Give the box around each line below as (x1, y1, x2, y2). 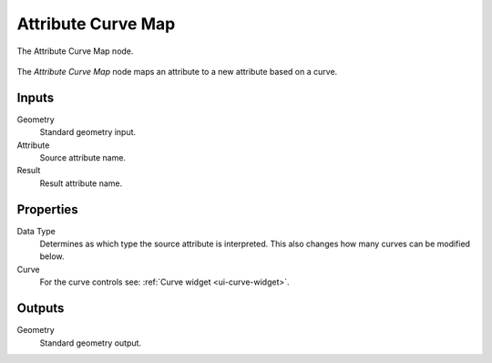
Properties (16, 202, 78, 217)
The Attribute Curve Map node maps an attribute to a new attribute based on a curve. (16, 66, 338, 77)
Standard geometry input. (39, 127, 137, 138)
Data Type (16, 225, 56, 236)
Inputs (16, 89, 55, 105)
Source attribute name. (39, 152, 127, 163)
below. (39, 251, 65, 262)
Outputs (16, 301, 65, 316)
